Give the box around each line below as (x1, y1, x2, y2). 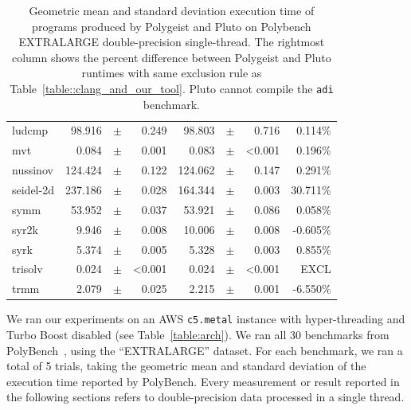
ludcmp (12, 122, 49, 139)
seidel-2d (12, 182, 54, 197)
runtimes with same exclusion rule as (81, 64, 262, 81)
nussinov (12, 162, 53, 178)
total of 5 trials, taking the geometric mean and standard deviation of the (6, 357, 366, 374)
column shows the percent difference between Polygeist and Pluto (11, 49, 331, 65)
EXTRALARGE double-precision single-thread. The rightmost (18, 33, 325, 50)
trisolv (12, 260, 43, 277)
